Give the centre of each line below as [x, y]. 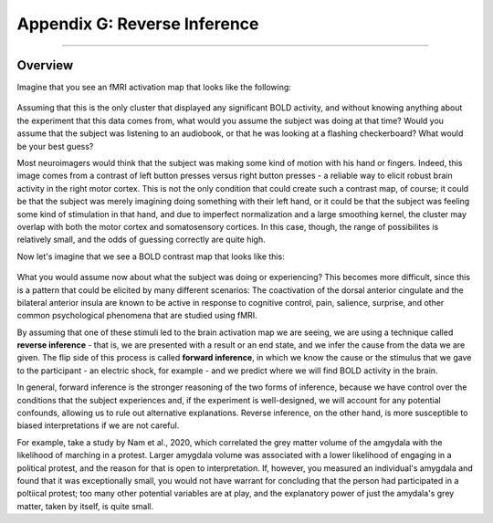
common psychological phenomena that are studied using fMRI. [137, 316]
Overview [45, 65]
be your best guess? [55, 146]
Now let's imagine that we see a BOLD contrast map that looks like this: [151, 256]
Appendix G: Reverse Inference [138, 24]
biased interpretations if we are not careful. [98, 425]
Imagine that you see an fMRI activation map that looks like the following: [154, 88]
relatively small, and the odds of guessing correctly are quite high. [141, 240]
